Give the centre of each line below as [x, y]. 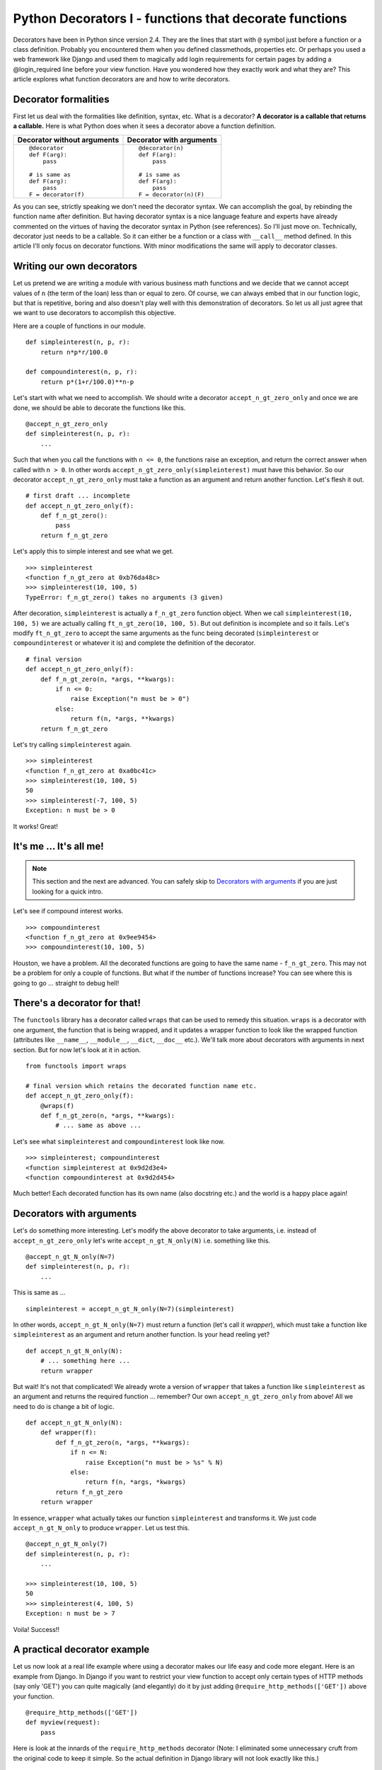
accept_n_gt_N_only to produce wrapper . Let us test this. [102, 1528]
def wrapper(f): [68, 1433]
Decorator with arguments [172, 139]
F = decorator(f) [57, 194]
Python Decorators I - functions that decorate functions [180, 18]
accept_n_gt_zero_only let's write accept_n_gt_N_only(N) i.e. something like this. [142, 1240]
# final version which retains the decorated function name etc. [141, 1086]
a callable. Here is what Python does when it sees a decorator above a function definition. [144, 126]
